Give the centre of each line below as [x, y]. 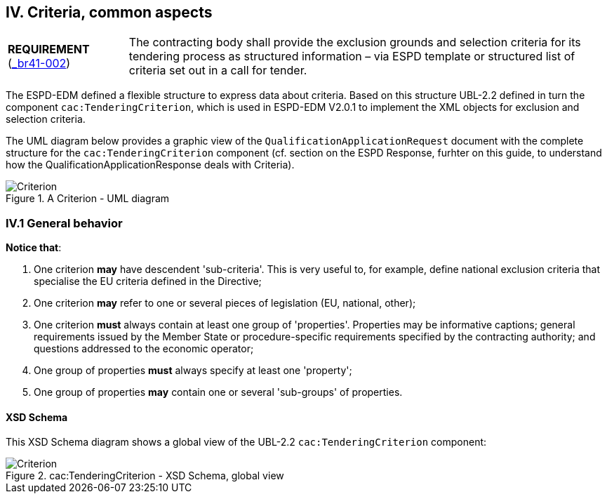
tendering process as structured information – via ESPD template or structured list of [352, 56]
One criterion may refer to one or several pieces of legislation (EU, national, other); [225, 303]
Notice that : [34, 248]
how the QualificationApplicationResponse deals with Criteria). [150, 165]
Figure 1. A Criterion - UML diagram [88, 199]
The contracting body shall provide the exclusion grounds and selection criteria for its [355, 42]
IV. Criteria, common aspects [109, 12]
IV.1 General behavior [64, 223]
